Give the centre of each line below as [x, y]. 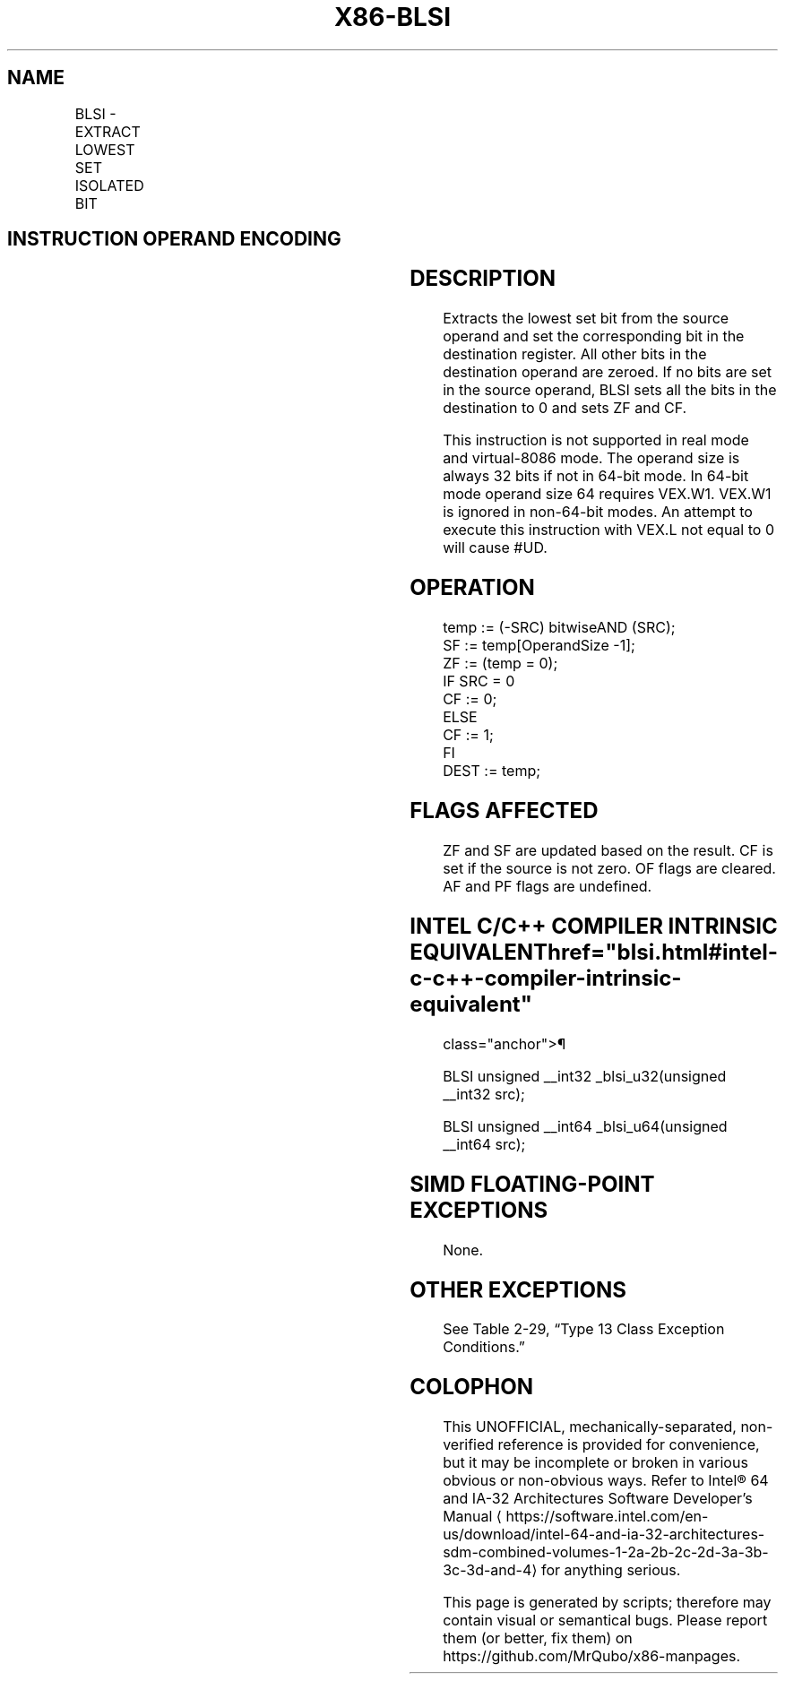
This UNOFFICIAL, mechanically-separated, [590, 1427]
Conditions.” [484, 1347]
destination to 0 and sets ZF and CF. [565, 408]
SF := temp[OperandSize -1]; [539, 646]
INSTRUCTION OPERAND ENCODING [174, 239]
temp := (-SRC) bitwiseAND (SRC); [559, 628]
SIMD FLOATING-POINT [532, 1184]
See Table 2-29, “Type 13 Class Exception [584, 1329]
